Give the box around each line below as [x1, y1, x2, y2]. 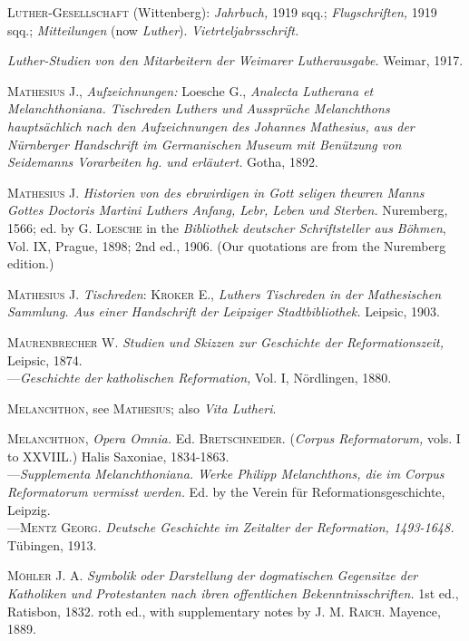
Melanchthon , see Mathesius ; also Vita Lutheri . [7, 398, 277, 417]
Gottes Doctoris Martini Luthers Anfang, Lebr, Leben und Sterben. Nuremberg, [7, 200, 448, 219]
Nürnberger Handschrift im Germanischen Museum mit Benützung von [7, 134, 402, 153]
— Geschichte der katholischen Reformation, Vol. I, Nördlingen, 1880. [7, 368, 392, 387]
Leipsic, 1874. [7, 350, 83, 369]
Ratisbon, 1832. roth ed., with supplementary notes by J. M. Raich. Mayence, [7, 601, 441, 620]
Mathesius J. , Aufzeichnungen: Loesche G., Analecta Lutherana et [7, 81, 374, 100]
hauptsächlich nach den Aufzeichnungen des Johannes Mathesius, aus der [7, 116, 415, 135]
